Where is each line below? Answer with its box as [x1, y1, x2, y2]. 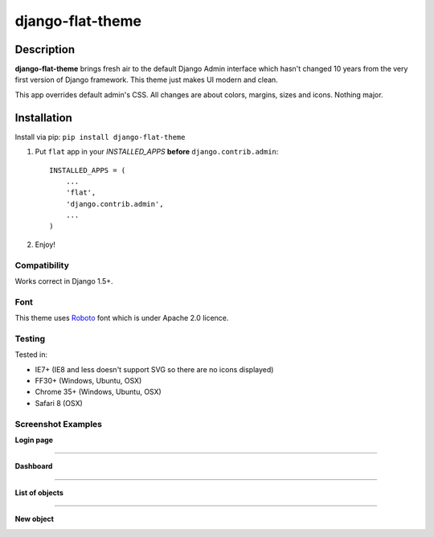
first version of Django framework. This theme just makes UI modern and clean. [14, 75, 279, 84]
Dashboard [14, 461, 53, 471]
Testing [14, 333, 46, 344]
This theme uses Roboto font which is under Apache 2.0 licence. [14, 314, 229, 323]
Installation [14, 111, 72, 125]
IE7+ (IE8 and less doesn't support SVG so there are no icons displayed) [35, 364, 274, 374]
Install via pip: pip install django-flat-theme [14, 132, 186, 141]
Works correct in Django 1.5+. [14, 277, 113, 286]
